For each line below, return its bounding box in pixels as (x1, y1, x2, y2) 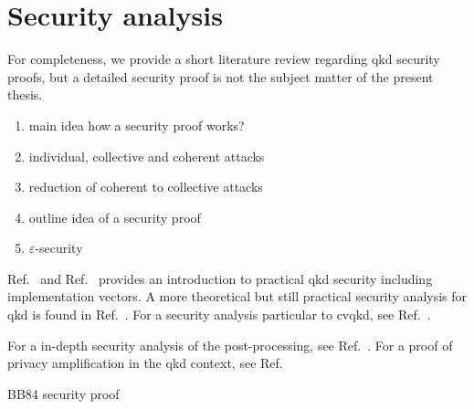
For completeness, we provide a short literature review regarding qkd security (7, 49, 440, 68)
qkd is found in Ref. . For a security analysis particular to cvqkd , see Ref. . (7, 305, 431, 324)
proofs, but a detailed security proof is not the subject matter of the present (7, 67, 434, 86)
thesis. (7, 85, 43, 104)
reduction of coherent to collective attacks (28, 177, 263, 196)
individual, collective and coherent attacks (28, 146, 265, 165)
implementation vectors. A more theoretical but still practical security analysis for (7, 287, 468, 306)
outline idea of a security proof (28, 207, 201, 226)
